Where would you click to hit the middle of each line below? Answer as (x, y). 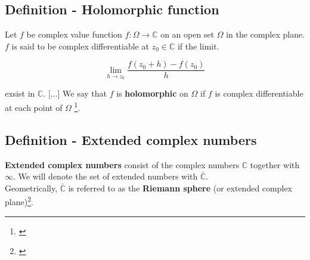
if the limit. (198, 46)
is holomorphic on (152, 93)
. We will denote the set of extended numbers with (106, 176)
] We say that (82, 93)
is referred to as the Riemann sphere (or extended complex (180, 188)
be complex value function (74, 34)
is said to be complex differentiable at (80, 46)
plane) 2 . (19, 201)
